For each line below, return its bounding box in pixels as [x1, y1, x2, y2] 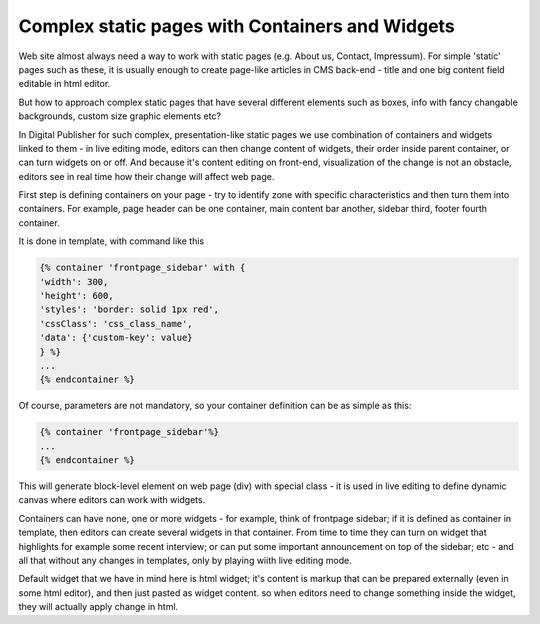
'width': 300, [39, 276, 109, 287]
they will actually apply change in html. [18, 601, 179, 613]
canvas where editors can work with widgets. [18, 494, 206, 506]
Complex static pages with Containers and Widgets [18, 15, 455, 37]
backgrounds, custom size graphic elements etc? [18, 110, 222, 122]
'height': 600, [39, 290, 114, 301]
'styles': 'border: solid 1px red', [39, 304, 220, 315]
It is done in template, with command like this [18, 235, 205, 247]
